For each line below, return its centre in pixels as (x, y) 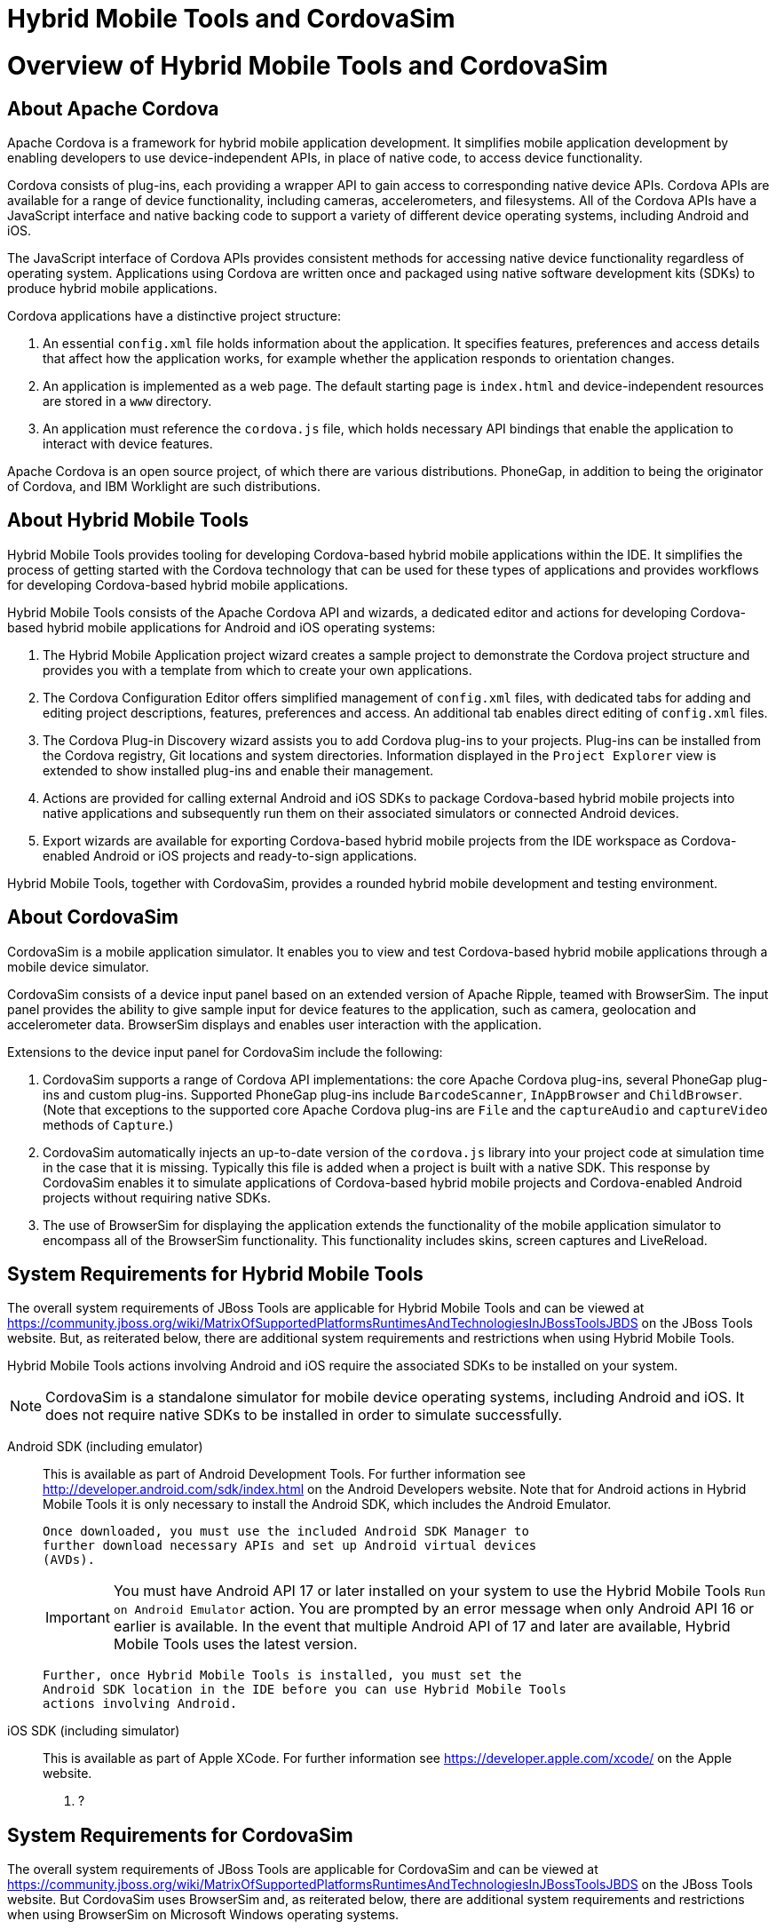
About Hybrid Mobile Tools (128, 520)
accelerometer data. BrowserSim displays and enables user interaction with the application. (274, 1024)
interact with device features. (128, 443)
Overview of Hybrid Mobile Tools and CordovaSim (308, 65)
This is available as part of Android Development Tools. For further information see (284, 1474)
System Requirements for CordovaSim (180, 1835)
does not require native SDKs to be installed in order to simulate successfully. (304, 1415)
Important (78, 1618)
